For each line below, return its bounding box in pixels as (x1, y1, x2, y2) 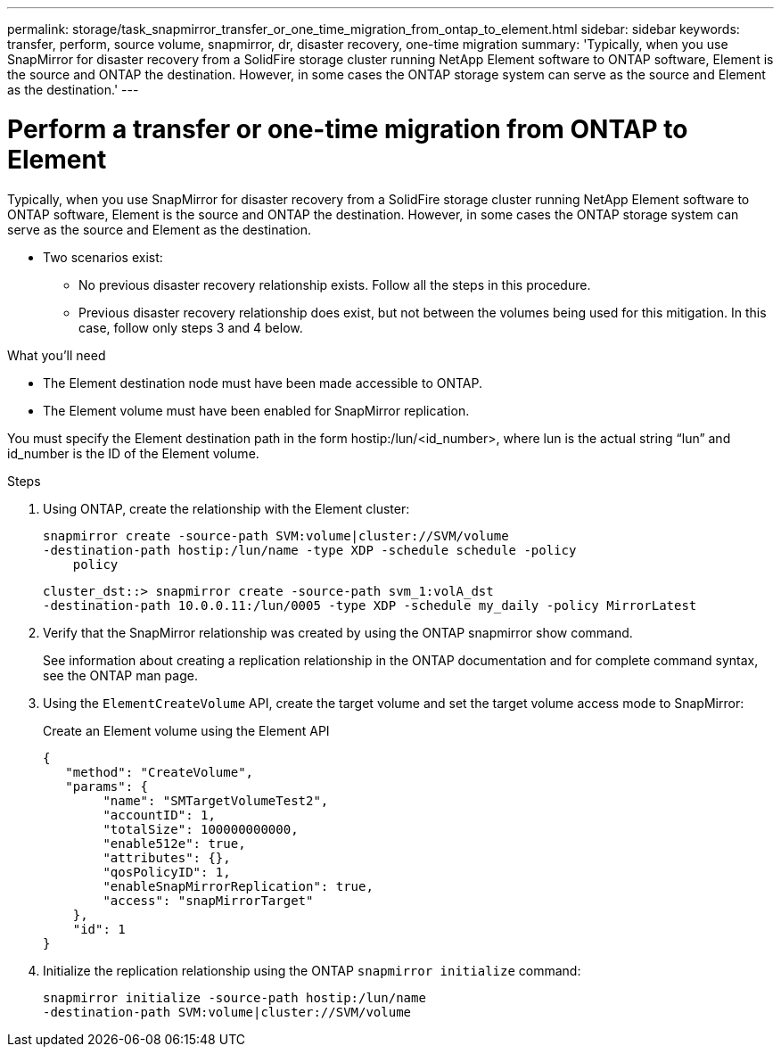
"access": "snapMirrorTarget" (103, 893, 314, 908)
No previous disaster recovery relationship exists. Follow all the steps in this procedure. (78, 276, 591, 292)
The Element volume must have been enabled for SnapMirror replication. (43, 402, 470, 418)
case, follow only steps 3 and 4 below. (78, 319, 303, 335)
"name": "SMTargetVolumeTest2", (103, 793, 329, 808)
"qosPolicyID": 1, (103, 864, 231, 879)
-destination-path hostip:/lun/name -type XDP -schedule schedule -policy (43, 542, 577, 557)
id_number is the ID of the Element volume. (7, 445, 259, 461)
